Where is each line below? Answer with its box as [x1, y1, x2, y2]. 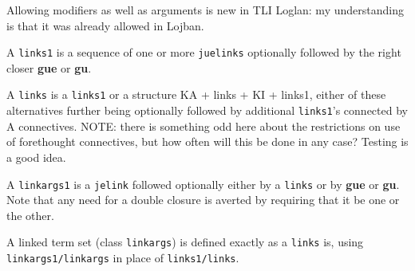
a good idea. [6, 148, 66, 165]
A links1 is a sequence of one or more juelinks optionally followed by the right [6, 44, 401, 61]
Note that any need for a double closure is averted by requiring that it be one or [6, 191, 400, 208]
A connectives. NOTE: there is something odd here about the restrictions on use [6, 117, 401, 134]
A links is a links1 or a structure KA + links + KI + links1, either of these [6, 86, 386, 103]
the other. [6, 206, 54, 223]
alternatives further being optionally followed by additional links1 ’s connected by [6, 102, 408, 119]
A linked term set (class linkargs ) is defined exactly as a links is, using [6, 234, 364, 250]
